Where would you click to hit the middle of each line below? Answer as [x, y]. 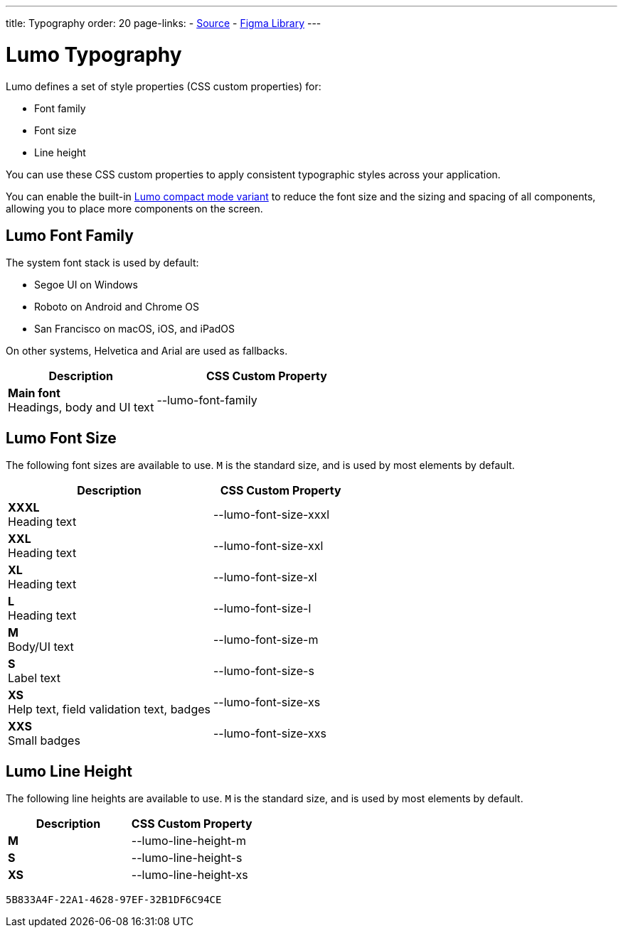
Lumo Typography [94, 54]
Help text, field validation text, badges [109, 710]
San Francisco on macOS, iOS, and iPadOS [134, 329]
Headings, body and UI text [81, 408]
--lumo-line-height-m [188, 841]
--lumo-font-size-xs [267, 702]
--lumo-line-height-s [187, 858]
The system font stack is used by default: [102, 263]
